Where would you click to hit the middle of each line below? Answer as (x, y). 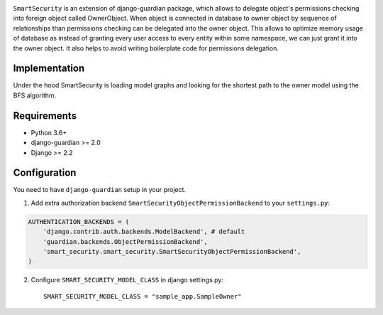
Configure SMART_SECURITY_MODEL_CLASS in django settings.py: (127, 280)
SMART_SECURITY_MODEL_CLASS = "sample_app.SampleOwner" (143, 296)
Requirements (45, 116)
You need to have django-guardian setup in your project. (100, 190)
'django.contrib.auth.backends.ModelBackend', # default (144, 232)
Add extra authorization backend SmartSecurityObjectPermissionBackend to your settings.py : (180, 203)
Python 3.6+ (49, 132)
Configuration (45, 173)
